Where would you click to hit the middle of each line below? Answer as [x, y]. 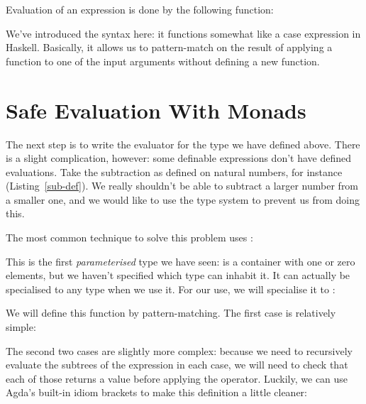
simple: [21, 327]
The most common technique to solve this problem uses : [129, 238]
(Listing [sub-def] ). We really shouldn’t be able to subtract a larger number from [182, 186]
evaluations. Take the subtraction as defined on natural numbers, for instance [174, 171]
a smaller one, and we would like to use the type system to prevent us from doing [183, 199]
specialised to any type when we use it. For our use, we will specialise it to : [171, 289]
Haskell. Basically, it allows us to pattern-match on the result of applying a [169, 47]
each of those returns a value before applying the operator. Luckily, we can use [177, 378]
